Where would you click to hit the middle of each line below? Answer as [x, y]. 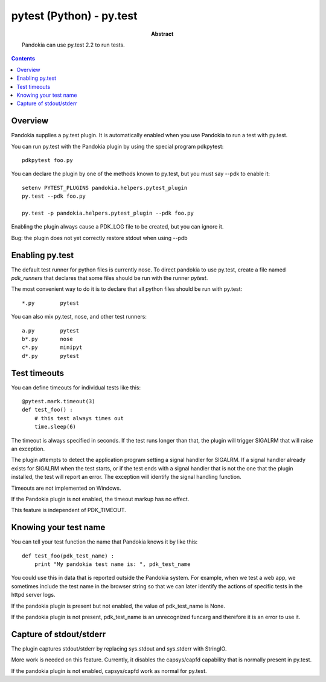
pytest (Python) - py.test [74, 16]
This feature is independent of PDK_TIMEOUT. [69, 510]
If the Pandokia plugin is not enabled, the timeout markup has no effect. [100, 499]
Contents [23, 59]
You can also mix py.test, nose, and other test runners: [79, 317]
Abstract [162, 34]
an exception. [28, 449]
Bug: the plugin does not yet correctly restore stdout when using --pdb [99, 238]
